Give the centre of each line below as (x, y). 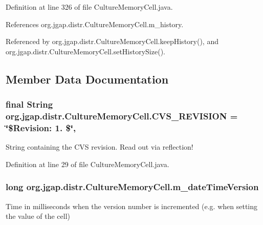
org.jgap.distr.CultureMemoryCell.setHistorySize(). (85, 51)
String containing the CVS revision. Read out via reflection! (100, 147)
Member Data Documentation (87, 79)
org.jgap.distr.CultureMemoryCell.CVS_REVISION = (122, 116)
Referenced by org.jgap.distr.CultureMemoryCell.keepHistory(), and (112, 41)
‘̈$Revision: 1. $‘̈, (41, 127)
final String (29, 104)
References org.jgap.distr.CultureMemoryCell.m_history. (95, 24)
